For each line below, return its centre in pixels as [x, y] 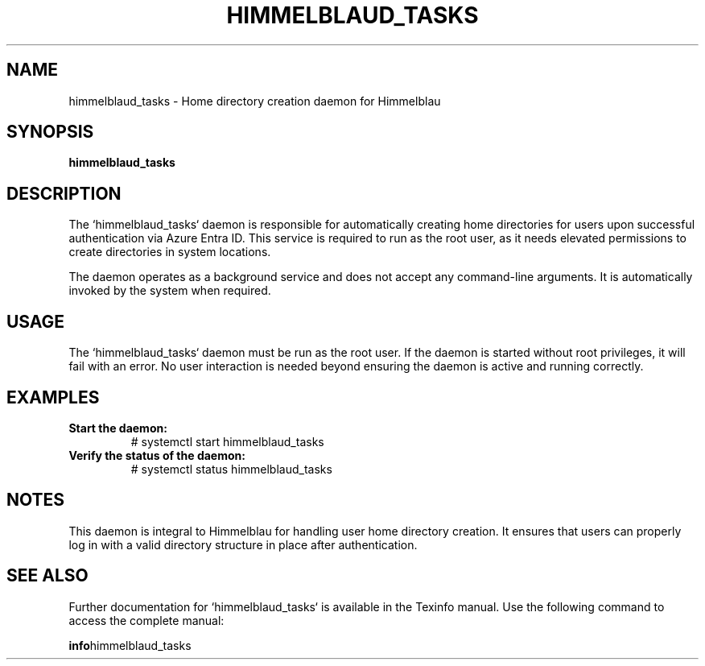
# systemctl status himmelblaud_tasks [231, 469]
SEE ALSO [47, 576]
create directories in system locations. [170, 252]
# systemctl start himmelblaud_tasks [227, 441]
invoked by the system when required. [170, 291]
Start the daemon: [118, 428]
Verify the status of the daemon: [157, 455]
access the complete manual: [146, 620]
